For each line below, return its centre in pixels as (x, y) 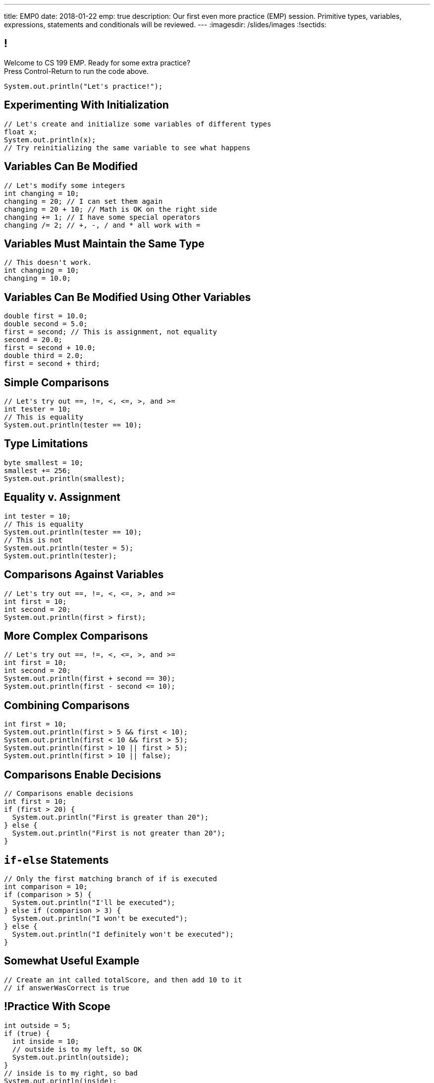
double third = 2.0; (44, 356)
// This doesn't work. (48, 263)
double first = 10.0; (46, 316)
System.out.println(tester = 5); (69, 548)
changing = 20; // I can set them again (83, 201)
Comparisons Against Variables (84, 575)
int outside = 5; (37, 1025)
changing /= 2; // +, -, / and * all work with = (102, 225)
